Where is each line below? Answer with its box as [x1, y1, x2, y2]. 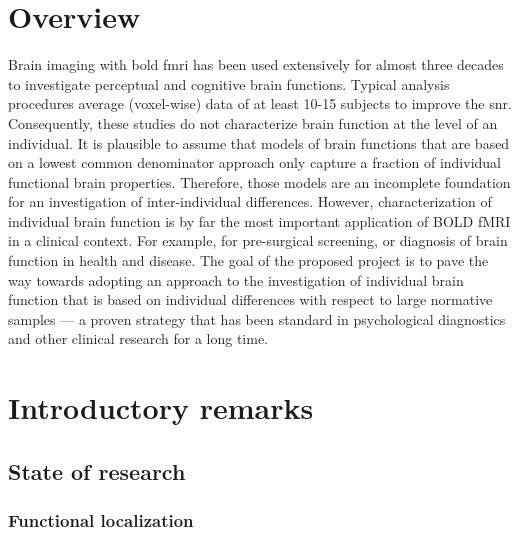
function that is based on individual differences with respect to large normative [8, 289, 493, 310]
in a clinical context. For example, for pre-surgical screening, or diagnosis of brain [8, 230, 508, 251]
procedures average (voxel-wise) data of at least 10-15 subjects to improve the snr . [8, 93, 512, 114]
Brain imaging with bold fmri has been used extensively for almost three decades [8, 54, 504, 75]
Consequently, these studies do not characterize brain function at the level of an [8, 112, 498, 133]
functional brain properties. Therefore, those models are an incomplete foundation [8, 171, 511, 192]
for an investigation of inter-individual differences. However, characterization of [8, 191, 492, 212]
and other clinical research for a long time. [8, 328, 269, 349]
